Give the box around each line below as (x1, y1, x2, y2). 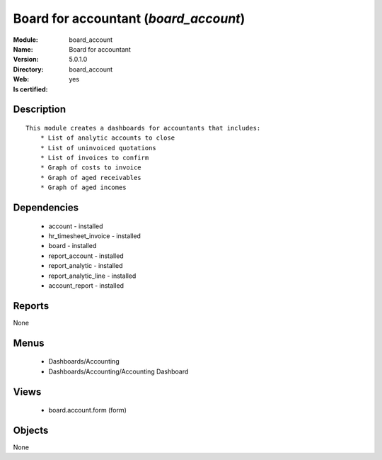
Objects (13, 424, 49, 436)
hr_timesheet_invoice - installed (48, 232, 141, 240)
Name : (13, 45, 33, 53)
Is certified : (13, 85, 48, 94)
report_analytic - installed (48, 262, 123, 270)
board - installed (48, 242, 97, 250)
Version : (13, 55, 39, 64)
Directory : (13, 64, 44, 74)
